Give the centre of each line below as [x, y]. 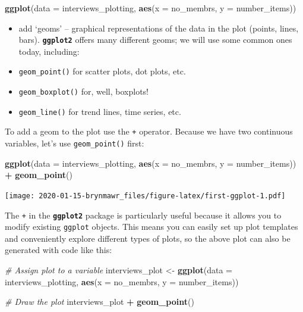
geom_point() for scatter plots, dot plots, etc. [102, 71]
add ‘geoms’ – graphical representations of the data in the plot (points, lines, [159, 28]
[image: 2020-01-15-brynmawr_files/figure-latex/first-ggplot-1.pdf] [145, 196]
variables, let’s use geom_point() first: [75, 143]
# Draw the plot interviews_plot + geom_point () [100, 302]
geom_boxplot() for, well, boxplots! [83, 91]
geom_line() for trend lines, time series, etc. [100, 111]
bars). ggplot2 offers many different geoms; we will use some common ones [155, 40]
